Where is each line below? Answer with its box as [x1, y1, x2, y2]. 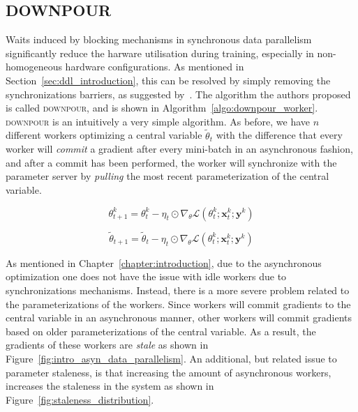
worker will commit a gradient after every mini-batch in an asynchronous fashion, [6, 142, 353, 156]
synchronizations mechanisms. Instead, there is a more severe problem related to [6, 282, 350, 297]
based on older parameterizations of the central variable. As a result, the [6, 323, 316, 338]
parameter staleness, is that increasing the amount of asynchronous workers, [6, 365, 331, 379]
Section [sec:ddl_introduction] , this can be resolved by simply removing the [6, 73, 331, 87]
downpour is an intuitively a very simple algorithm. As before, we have [6, 114, 311, 128]
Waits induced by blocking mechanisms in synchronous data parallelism [6, 32, 312, 47]
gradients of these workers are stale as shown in [6, 337, 209, 352]
